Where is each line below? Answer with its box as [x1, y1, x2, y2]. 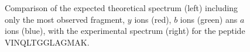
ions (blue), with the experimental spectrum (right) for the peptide [5, 25, 245, 37]
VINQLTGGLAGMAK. [5, 36, 90, 48]
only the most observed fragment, [5, 13, 125, 25]
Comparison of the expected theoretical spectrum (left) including [5, 2, 238, 13]
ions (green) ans [180, 13, 238, 25]
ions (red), [134, 13, 172, 25]
